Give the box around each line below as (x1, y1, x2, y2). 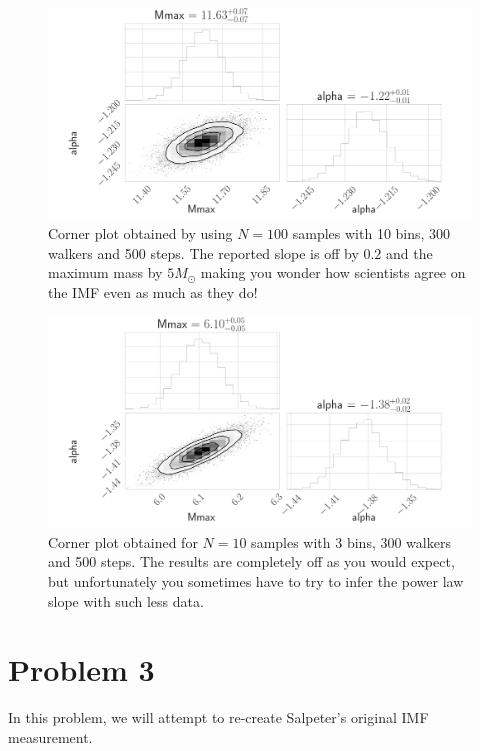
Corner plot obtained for (48, 531, 198, 552)
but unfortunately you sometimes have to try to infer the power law (48, 570, 464, 591)
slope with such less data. (48, 590, 204, 611)
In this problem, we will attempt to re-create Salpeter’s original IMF (8, 707, 429, 728)
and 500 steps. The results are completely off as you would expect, (48, 551, 455, 572)
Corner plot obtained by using (48, 223, 233, 244)
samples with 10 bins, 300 (292, 223, 451, 244)
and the (386, 242, 433, 263)
